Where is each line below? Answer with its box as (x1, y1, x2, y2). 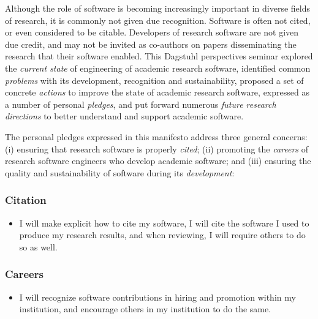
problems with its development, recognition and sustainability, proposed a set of (5, 73, 304, 86)
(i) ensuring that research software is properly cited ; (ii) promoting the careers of (5, 142, 309, 155)
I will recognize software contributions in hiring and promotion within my (19, 290, 296, 303)
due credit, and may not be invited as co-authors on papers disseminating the (5, 37, 297, 50)
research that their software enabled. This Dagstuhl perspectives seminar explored (5, 50, 313, 62)
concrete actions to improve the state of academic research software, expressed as (5, 86, 309, 99)
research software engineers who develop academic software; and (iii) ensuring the (5, 154, 311, 167)
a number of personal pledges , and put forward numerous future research (5, 97, 276, 110)
